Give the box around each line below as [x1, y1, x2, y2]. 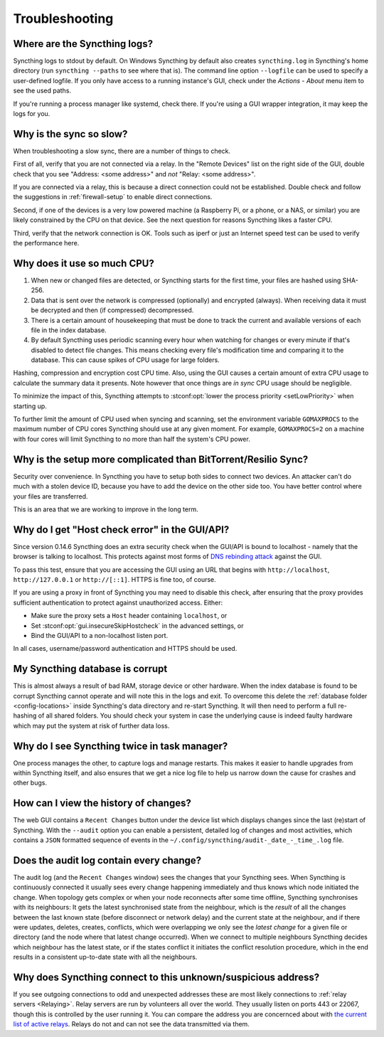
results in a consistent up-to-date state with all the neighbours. [13, 953, 198, 962]
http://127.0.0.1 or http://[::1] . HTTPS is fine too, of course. [13, 575, 216, 583]
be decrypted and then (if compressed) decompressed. [31, 306, 194, 314]
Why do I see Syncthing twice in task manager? [13, 740, 228, 752]
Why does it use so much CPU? [13, 257, 154, 270]
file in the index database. [31, 326, 107, 334]
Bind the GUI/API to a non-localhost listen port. [31, 631, 169, 639]
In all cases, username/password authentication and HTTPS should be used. [13, 644, 238, 653]
